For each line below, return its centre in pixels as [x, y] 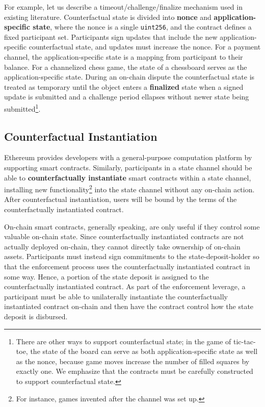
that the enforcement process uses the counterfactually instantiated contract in [127, 266]
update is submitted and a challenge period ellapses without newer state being [127, 97]
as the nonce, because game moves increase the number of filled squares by [133, 361]
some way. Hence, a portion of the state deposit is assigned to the [107, 276]
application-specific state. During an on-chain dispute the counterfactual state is [129, 77]
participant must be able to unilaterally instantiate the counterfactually [116, 296]
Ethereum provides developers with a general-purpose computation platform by [128, 157]
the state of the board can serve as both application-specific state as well [144, 351]
